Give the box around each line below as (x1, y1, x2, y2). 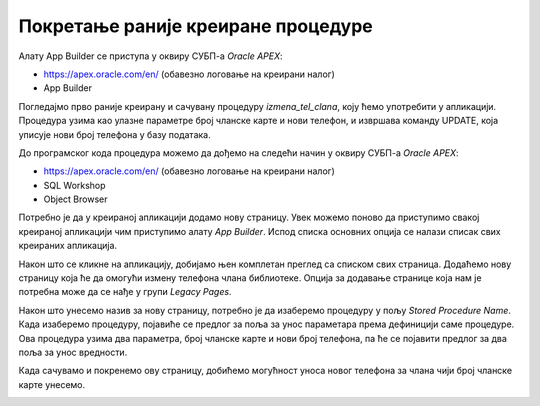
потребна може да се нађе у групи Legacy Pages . (18, 286, 232, 298)
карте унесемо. (18, 378, 86, 390)
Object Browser (43, 193, 108, 205)
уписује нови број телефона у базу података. (18, 128, 211, 140)
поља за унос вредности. (18, 346, 128, 358)
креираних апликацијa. (18, 240, 118, 252)
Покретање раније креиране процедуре (18, 15, 374, 37)
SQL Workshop (43, 179, 106, 191)
